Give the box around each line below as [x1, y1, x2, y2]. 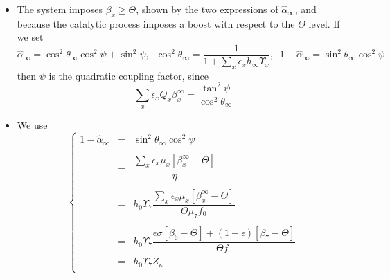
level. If [308, 16, 340, 30]
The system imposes [17, 2, 103, 16]
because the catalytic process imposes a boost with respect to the [17, 16, 295, 30]
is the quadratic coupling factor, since [48, 68, 209, 82]
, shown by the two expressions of [136, 2, 278, 16]
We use [17, 117, 48, 132]
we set [17, 30, 44, 44]
